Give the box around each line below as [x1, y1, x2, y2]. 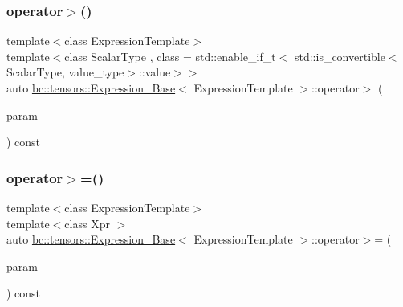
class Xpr [64, 215, 110, 231]
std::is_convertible [294, 47, 385, 64]
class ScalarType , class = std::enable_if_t [64, 47, 276, 64]
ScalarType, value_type [6, 63, 124, 80]
